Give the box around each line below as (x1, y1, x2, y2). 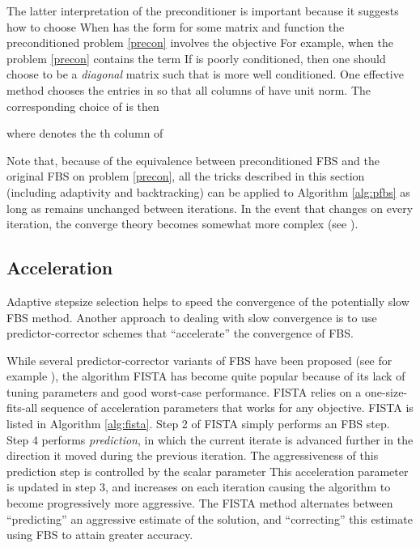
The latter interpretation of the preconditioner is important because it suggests (6, 2, 399, 19)
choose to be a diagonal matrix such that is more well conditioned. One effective (6, 66, 404, 83)
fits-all (6, 399, 38, 416)
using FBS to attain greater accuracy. (6, 526, 193, 543)
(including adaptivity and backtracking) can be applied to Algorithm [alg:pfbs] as (6, 183, 410, 200)
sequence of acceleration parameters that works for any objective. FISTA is (40, 399, 414, 416)
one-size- (364, 383, 408, 400)
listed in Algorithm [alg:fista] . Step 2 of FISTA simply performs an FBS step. (6, 415, 390, 432)
